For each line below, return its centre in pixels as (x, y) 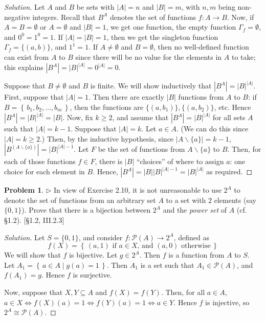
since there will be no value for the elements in (149, 56)
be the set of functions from (141, 149)
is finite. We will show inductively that (151, 86)
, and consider (101, 237)
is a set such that (167, 265)
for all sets (229, 117)
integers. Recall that (64, 17)
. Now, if (240, 17)
